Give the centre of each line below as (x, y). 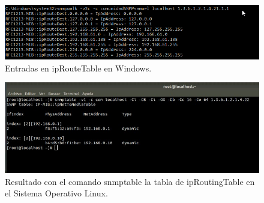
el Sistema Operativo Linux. (56, 193)
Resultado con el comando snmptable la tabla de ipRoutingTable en (130, 181)
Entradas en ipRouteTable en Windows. (78, 68)
